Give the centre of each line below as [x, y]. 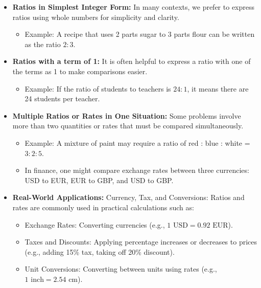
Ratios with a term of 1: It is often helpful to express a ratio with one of [132, 61]
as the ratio [43, 44]
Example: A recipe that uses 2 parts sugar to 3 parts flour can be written [140, 34]
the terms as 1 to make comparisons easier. [80, 71]
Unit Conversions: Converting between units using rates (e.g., [121, 269]
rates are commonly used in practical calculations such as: [103, 207]
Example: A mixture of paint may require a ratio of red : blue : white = [137, 142]
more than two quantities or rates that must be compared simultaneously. [128, 126]
